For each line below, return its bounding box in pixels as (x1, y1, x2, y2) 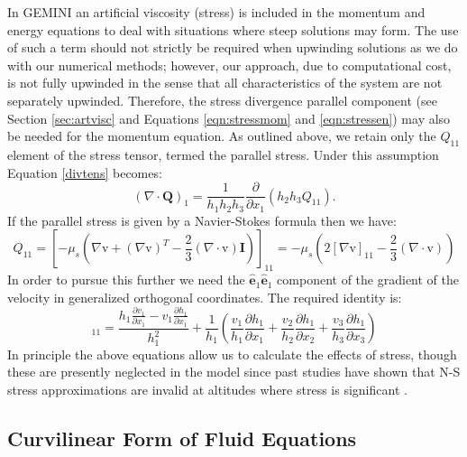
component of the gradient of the (277, 270, 459, 289)
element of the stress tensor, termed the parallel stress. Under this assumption (7, 145, 439, 163)
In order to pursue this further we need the (7, 270, 245, 289)
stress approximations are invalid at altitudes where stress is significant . (7, 379, 407, 398)
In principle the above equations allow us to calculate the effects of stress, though (7, 344, 457, 363)
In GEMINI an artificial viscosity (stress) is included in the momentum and (7, 3, 426, 21)
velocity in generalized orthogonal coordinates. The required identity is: (7, 287, 402, 306)
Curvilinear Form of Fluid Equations (7, 424, 357, 452)
